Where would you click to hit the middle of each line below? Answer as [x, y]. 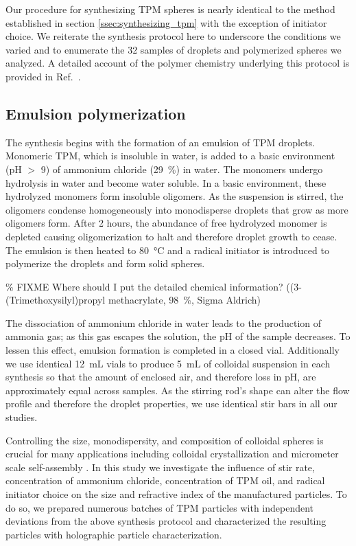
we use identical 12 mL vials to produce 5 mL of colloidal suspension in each [168, 363]
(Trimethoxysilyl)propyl [56, 300]
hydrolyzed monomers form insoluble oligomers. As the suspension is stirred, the [175, 196]
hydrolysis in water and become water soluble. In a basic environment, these [166, 182]
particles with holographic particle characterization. [114, 534]
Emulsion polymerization [96, 113]
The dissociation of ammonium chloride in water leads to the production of [164, 322]
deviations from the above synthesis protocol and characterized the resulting [166, 521]
